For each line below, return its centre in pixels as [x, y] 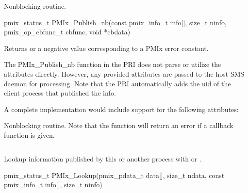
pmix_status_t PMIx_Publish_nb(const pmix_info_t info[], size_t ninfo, [115, 22]
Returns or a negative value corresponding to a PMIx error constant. [106, 48]
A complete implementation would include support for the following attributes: [121, 109]
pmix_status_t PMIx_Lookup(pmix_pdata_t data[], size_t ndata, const [114, 175]
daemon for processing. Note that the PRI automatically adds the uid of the [117, 83]
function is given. [29, 135]
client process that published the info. [60, 93]
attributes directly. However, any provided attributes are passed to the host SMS [124, 73]
